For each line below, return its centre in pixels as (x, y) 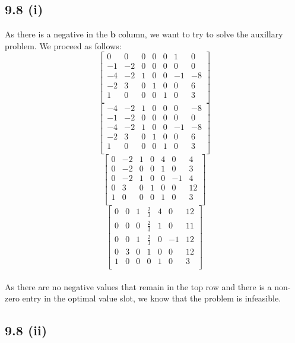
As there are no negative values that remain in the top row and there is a (138, 286)
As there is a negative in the (56, 34)
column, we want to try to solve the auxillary (201, 34)
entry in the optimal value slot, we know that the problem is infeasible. (152, 298)
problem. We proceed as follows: (63, 45)
